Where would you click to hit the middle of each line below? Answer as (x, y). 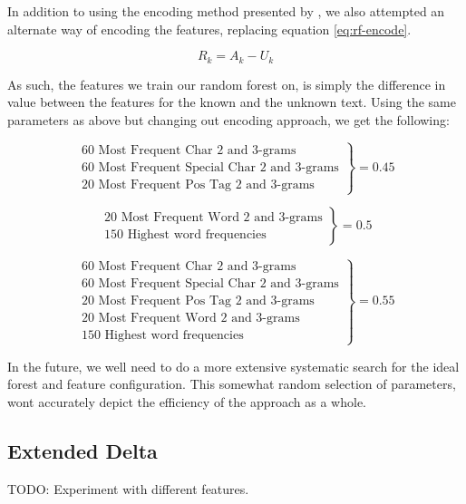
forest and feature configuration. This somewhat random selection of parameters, (232, 384)
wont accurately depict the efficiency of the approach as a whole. (187, 401)
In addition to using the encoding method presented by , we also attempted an (226, 11)
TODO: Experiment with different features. (128, 488)
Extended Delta (83, 450)
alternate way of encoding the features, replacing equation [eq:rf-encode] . (209, 29)
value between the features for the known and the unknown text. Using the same (232, 102)
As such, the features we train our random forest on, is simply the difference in (227, 84)
